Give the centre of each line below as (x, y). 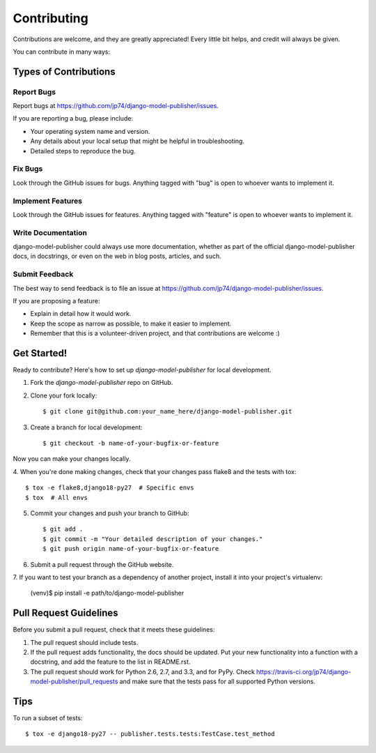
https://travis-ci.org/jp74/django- (304, 671)
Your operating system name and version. (90, 131)
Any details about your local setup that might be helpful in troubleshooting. (138, 141)
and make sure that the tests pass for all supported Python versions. (218, 682)
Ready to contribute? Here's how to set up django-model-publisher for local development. (142, 370)
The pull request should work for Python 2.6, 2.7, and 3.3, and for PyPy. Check (143, 671)
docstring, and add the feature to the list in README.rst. (110, 662)
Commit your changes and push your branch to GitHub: (110, 513)
